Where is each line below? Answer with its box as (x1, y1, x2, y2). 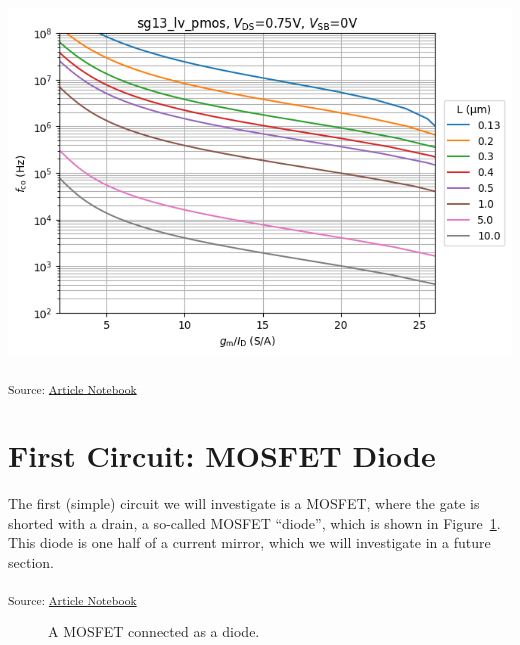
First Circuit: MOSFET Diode (8, 435, 436, 475)
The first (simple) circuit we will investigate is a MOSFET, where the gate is (8, 492, 480, 513)
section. (8, 551, 54, 572)
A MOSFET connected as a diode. (48, 621, 260, 642)
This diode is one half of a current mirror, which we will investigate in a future (8, 532, 491, 553)
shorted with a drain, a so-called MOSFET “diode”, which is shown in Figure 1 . (8, 512, 501, 533)
